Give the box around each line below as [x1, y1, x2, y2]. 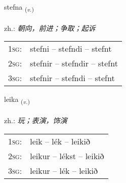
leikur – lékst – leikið [30, 150, 104, 162]
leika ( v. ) [4, 94, 30, 106]
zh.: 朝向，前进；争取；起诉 [4, 22, 96, 33]
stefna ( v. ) [4, 2, 34, 13]
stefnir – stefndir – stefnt [30, 57, 118, 69]
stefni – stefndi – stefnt [30, 43, 112, 55]
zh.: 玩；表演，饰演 [4, 115, 67, 126]
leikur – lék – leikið [30, 164, 98, 176]
